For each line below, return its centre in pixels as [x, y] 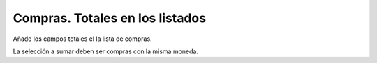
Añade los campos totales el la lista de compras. [83, 39]
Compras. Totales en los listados [109, 18]
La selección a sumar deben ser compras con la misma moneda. [106, 51]
